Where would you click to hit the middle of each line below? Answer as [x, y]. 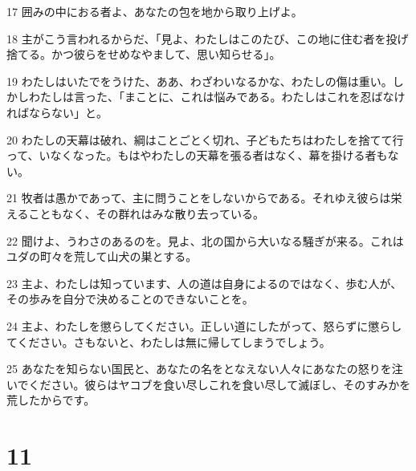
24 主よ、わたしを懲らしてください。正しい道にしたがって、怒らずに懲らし [204, 325]
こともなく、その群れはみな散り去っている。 [146, 213]
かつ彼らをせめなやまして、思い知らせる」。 [166, 54]
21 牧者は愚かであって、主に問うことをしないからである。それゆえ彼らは [199, 198]
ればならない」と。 [57, 112]
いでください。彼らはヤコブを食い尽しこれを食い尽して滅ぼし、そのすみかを [209, 384]
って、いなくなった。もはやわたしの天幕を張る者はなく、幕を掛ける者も [197, 155]
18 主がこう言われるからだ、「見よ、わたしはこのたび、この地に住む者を [196, 38]
